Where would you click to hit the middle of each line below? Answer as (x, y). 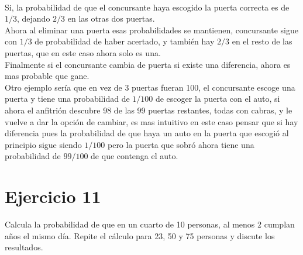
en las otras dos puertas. (111, 18)
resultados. (24, 247)
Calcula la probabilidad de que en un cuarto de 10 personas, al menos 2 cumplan (150, 224)
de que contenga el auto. (135, 156)
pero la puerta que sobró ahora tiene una (181, 144)
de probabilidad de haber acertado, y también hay (125, 41)
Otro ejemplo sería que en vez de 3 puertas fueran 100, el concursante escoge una (150, 87)
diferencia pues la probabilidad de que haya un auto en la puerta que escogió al (147, 133)
